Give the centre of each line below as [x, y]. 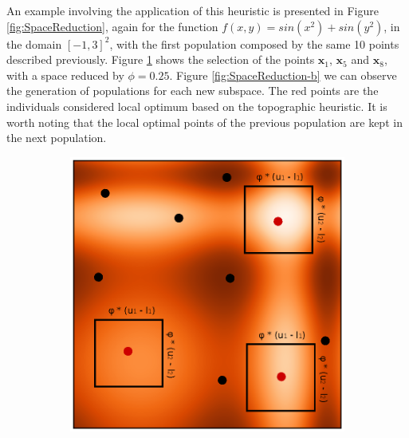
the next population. [57, 138]
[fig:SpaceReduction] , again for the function [112, 26]
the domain [34, 43]
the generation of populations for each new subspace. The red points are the [193, 91]
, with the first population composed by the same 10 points [254, 43]
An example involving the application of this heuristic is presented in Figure [193, 10]
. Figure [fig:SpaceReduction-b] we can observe [283, 75]
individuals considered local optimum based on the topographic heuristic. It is [197, 106]
